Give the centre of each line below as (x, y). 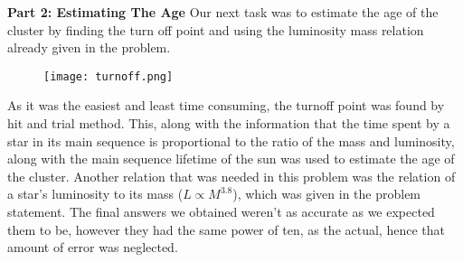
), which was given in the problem (327, 194)
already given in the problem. (89, 47)
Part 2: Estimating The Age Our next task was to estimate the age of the (223, 12)
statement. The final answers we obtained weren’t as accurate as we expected (221, 211)
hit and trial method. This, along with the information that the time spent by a (229, 123)
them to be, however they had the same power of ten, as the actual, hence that (226, 229)
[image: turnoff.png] (109, 76)
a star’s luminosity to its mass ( (95, 194)
